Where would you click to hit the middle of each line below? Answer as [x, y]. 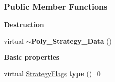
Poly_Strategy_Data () [71, 41]
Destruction [24, 25]
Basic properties [32, 57]
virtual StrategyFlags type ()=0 [52, 73]
